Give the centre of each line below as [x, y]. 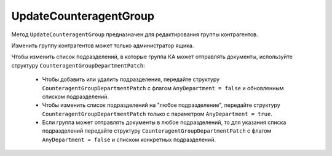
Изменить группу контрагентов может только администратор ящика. [103, 45]
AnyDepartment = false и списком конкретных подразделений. [129, 139]
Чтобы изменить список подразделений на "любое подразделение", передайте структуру [161, 105]
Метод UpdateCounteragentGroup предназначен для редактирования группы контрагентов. [135, 34]
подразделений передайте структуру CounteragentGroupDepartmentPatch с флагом [157, 131]
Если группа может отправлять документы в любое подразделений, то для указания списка [164, 122]
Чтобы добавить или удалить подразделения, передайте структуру [131, 79]
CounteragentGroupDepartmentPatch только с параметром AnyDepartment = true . [157, 114]
